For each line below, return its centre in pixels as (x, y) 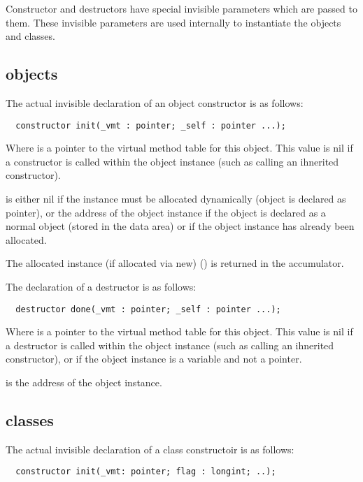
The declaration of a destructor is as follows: (101, 286)
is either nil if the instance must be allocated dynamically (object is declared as (176, 199)
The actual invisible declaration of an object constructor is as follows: (155, 102)
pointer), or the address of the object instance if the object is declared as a (166, 212)
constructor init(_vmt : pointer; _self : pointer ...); (151, 125)
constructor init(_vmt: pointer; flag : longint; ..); (146, 472)
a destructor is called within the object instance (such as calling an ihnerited (170, 345)
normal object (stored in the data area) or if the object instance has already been (180, 226)
